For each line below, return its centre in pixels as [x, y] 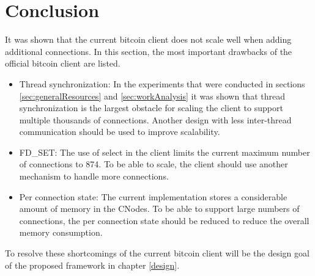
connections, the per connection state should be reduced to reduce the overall [164, 220]
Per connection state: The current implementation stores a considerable [153, 196]
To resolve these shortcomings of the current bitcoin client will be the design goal [157, 253]
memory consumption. [61, 232]
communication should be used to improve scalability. [120, 132]
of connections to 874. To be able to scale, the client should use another [154, 164]
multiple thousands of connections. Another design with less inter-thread [155, 119]
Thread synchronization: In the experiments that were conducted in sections [162, 83]
